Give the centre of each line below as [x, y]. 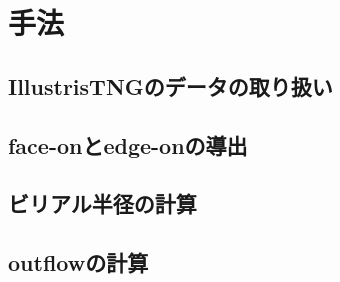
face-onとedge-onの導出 [128, 144]
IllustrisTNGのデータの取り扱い [170, 85]
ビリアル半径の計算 [102, 203]
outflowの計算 [78, 262]
